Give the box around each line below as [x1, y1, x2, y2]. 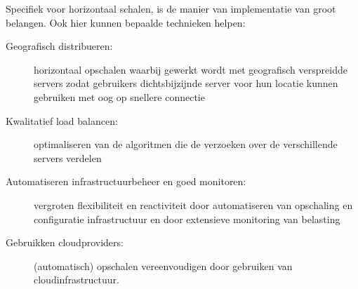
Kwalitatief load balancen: [6, 113, 118, 128]
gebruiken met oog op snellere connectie [34, 89, 205, 104]
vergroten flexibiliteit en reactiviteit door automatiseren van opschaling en [34, 197, 353, 212]
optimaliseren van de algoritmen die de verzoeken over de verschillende [34, 137, 338, 152]
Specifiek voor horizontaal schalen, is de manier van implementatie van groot [6, 1, 336, 15]
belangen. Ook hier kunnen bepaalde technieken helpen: [6, 15, 246, 29]
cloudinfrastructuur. [34, 272, 119, 287]
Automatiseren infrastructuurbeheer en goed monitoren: [6, 174, 246, 189]
